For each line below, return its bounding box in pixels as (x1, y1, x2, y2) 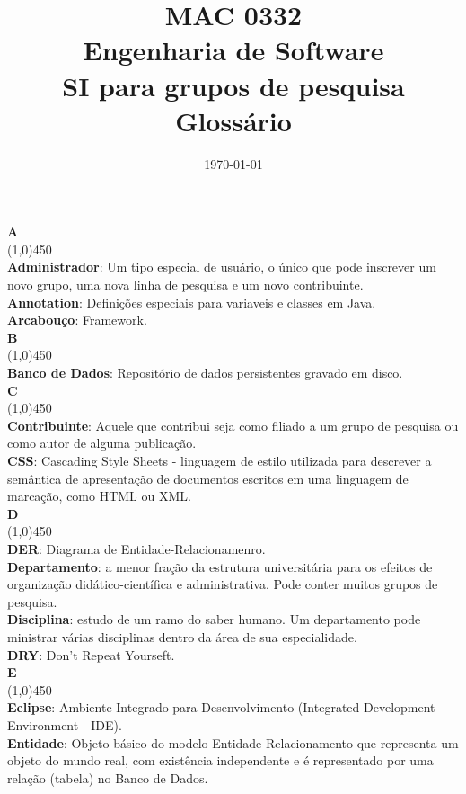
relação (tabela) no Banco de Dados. (7, 768, 208, 787)
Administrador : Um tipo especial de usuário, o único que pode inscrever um (7, 257, 436, 276)
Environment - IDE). (7, 715, 122, 734)
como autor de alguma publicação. (7, 433, 197, 452)
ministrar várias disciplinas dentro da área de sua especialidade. (7, 627, 357, 646)
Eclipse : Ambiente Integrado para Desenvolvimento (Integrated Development (7, 698, 435, 717)
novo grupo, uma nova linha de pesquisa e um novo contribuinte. (7, 275, 364, 294)
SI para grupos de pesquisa (62, 67, 405, 103)
